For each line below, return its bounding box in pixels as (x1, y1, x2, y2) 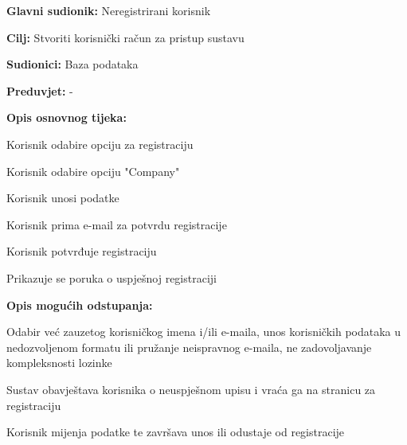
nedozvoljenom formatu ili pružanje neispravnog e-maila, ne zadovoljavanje (6, 338, 372, 355)
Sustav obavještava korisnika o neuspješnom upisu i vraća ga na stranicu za (6, 381, 376, 397)
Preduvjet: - (6, 82, 73, 99)
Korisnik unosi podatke (6, 189, 119, 206)
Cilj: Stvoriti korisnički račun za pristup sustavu (6, 29, 245, 45)
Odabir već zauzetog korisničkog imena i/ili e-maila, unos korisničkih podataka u (6, 323, 401, 340)
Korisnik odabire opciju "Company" (6, 162, 180, 179)
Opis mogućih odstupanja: (6, 296, 153, 313)
